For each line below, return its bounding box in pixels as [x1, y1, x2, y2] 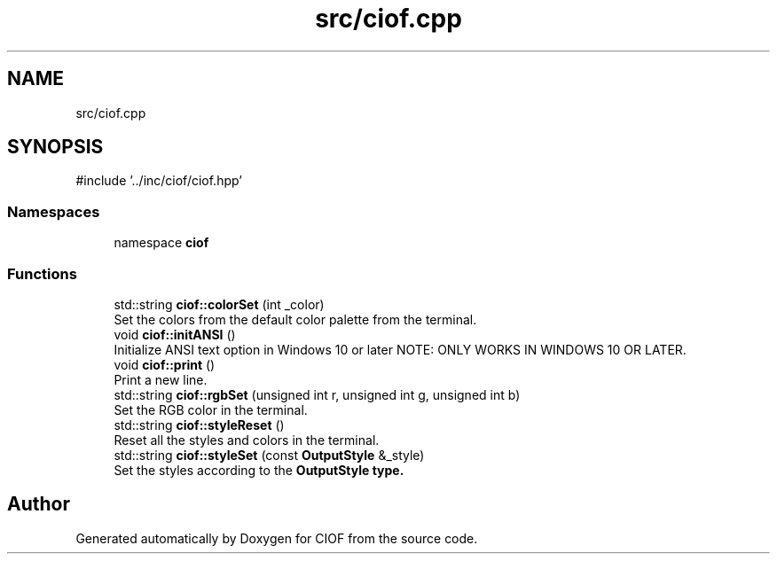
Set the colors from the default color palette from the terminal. [114, 311, 477, 327]
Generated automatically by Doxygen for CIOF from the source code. [75, 530, 478, 546]
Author [7, 493, 70, 516]
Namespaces [7, 202, 100, 221]
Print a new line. [114, 371, 208, 387]
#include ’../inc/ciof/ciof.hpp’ [75, 173, 242, 189]
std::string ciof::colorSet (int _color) [114, 296, 325, 312]
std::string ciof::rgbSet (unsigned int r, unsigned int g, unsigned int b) [114, 386, 521, 402]
